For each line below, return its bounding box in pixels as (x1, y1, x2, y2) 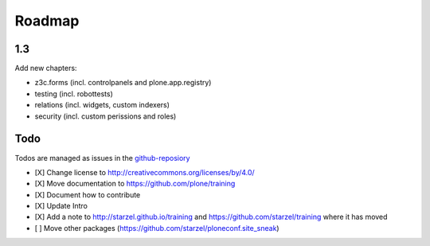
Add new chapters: (14, 64, 77, 73)
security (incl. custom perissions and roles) (34, 111, 177, 121)
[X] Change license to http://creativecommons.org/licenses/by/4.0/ (34, 167, 255, 177)
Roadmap (14, 12, 80, 29)
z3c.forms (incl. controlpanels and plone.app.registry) (34, 78, 212, 88)
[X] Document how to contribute (34, 189, 141, 199)
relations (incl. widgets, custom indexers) (34, 100, 170, 110)
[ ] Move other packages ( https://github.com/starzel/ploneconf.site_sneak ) (34, 223, 279, 232)
